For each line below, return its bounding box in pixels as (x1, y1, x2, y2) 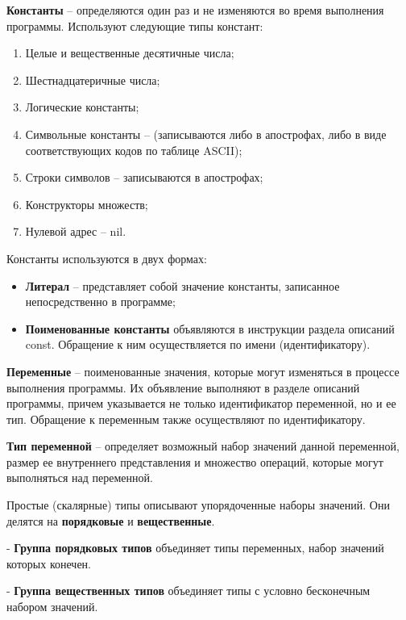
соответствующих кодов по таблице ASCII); (25, 141, 242, 158)
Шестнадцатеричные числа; (25, 71, 160, 88)
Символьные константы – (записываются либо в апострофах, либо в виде (25, 125, 387, 142)
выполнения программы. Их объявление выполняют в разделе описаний (6, 379, 360, 396)
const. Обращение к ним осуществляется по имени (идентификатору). (25, 336, 371, 353)
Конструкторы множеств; (25, 195, 148, 212)
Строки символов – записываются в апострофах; (25, 169, 263, 186)
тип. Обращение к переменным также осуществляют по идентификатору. (6, 410, 366, 427)
